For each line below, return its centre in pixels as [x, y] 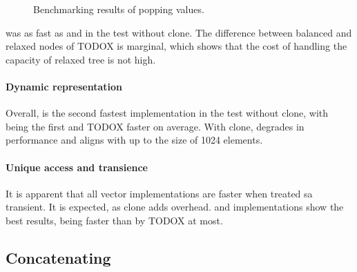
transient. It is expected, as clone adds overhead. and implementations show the [175, 207]
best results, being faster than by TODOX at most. [114, 220]
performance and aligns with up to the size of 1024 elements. [134, 140]
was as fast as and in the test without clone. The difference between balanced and [179, 32]
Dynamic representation [64, 86]
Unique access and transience [77, 167]
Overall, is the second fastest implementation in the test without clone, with [167, 113]
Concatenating [58, 257]
